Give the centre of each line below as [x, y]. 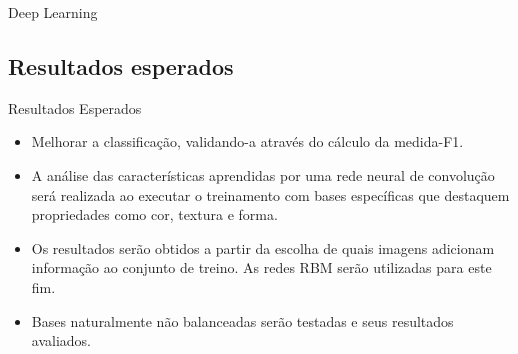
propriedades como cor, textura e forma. [154, 214]
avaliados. [61, 340]
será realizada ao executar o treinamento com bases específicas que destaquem [270, 194]
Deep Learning [53, 12]
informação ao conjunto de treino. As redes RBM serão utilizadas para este [261, 267]
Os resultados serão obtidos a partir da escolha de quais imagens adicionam [263, 247]
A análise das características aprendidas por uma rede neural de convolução [263, 174]
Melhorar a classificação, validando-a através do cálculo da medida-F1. [247, 141]
